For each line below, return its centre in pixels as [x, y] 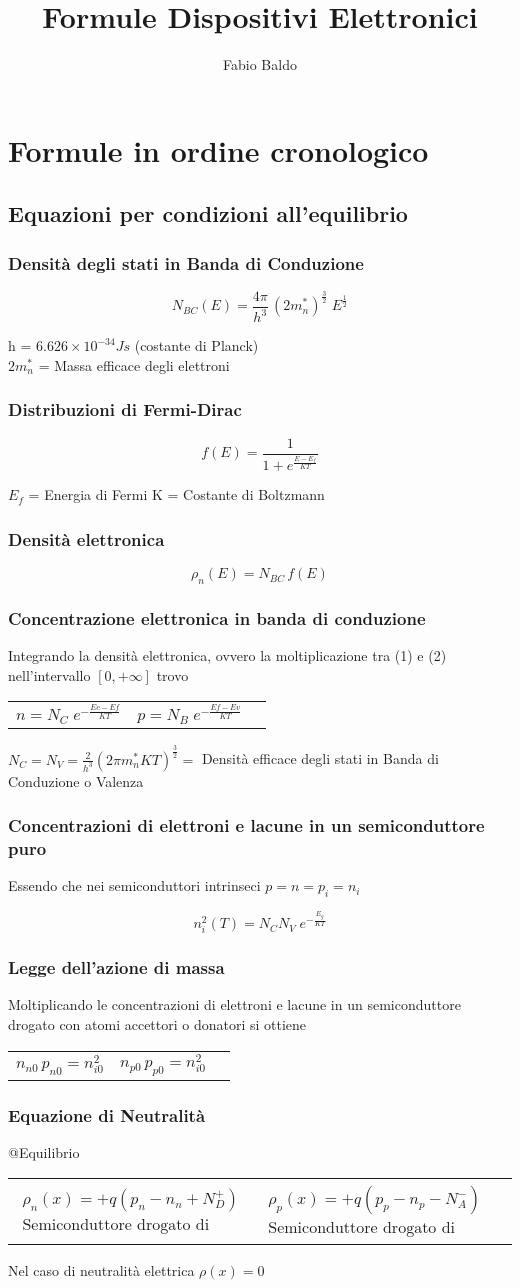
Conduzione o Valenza [76, 780]
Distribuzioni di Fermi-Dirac [125, 409]
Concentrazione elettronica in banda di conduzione [217, 617]
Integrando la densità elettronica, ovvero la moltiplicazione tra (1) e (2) [227, 655]
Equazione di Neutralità [107, 1114]
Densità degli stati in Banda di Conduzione [186, 262]
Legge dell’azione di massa [116, 967]
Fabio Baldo [260, 64]
